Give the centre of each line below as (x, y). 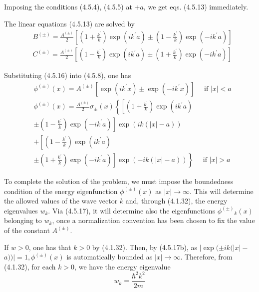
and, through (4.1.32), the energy (176, 201)
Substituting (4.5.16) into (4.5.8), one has (68, 75)
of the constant (27, 230)
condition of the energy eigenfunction (61, 191)
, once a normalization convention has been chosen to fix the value (153, 220)
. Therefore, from (206, 257)
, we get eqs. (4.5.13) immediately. (196, 6)
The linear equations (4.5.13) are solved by (69, 23)
